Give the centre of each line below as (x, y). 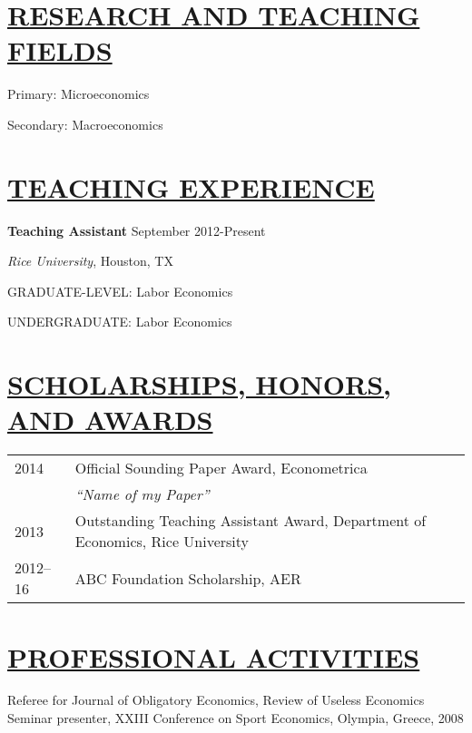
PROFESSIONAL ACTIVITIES (214, 656)
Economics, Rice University (162, 542)
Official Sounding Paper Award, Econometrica (221, 468)
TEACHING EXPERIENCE (191, 186)
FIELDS (60, 50)
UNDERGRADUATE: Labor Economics (120, 322)
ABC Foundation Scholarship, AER (188, 578)
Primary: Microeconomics (79, 94)
